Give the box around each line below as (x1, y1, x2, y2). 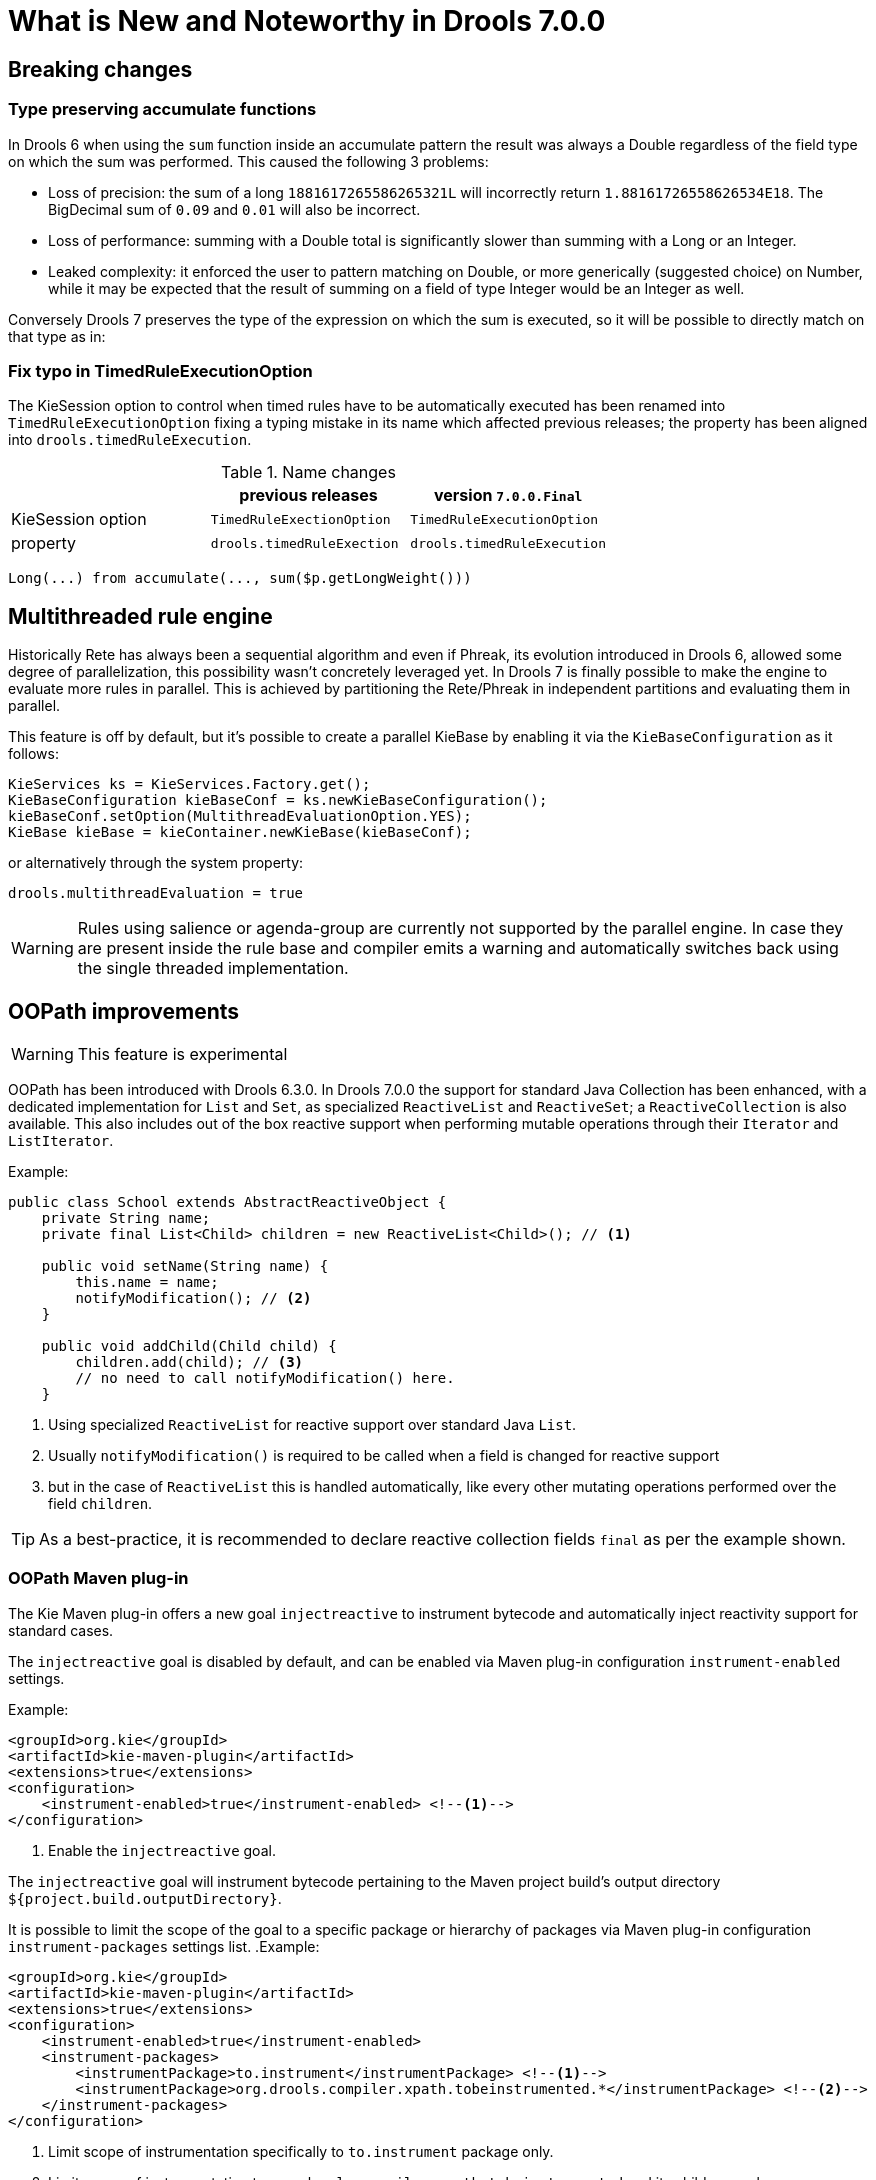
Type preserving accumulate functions (8, 99, 317, 120)
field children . (48, 1494, 153, 1512)
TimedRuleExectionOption (210, 511, 391, 527)
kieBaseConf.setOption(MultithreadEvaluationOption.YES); (8, 808, 472, 825)
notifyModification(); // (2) (75, 1289, 312, 1306)
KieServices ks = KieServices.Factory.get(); (8, 776, 371, 793)
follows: (8, 745, 59, 763)
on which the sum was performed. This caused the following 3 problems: (8, 152, 489, 170)
